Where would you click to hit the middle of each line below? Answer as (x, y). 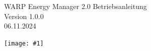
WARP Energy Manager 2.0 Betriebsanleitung (75, 6)
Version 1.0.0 (24, 16)
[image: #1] (24, 43)
